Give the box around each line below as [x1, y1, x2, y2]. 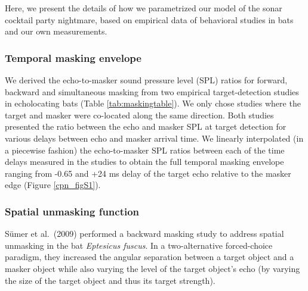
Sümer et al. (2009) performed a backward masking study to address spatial [5, 227, 284, 240]
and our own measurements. [5, 25, 107, 37]
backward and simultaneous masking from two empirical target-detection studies [5, 85, 299, 98]
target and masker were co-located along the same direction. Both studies [5, 108, 274, 121]
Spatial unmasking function [5, 204, 140, 218]
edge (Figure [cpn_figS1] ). [5, 179, 101, 191]
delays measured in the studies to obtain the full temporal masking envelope [5, 155, 284, 168]
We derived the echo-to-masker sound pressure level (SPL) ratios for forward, [5, 74, 288, 86]
